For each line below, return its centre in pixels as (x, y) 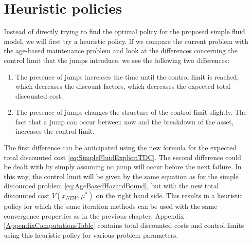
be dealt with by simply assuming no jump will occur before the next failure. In (123, 167)
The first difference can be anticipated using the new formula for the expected (120, 148)
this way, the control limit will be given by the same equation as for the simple (121, 176)
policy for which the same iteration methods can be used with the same (111, 206)
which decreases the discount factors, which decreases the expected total (123, 86)
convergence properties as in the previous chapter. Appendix (94, 215)
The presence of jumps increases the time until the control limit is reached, (127, 76)
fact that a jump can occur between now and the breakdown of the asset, (125, 121)
